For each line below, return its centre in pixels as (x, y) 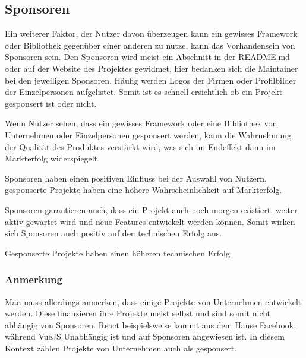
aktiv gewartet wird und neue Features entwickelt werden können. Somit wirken (150, 221)
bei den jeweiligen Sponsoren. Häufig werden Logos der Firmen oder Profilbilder (151, 80)
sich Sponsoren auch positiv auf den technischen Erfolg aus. (113, 233)
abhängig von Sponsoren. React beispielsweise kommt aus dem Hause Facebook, (151, 324)
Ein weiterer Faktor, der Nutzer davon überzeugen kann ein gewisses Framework (151, 34)
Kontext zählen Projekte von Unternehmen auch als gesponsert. (121, 348)
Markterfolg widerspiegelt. (53, 158)
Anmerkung (34, 279)
